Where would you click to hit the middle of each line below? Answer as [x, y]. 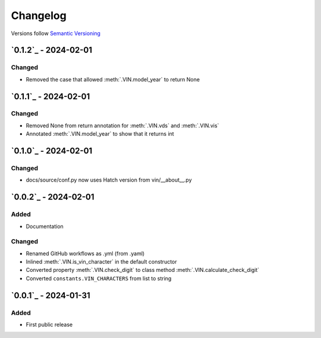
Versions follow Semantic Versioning [56, 33]
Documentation [45, 226]
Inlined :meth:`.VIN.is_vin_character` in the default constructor [102, 262]
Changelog [39, 15]
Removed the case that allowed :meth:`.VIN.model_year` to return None [113, 79]
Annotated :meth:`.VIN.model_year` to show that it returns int [100, 134]
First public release [49, 325]
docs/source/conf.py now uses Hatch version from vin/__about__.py [109, 180]
